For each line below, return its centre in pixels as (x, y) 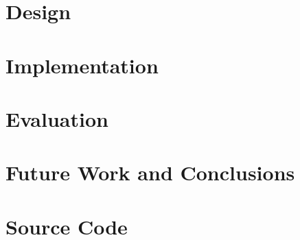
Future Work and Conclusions (150, 172)
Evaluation (57, 118)
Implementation (82, 65)
